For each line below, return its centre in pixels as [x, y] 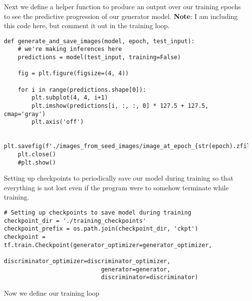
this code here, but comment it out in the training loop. [87, 25]
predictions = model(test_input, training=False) [99, 58]
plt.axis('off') [58, 122]
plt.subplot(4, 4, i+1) [70, 98]
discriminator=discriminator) [150, 277]
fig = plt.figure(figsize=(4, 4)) [73, 74]
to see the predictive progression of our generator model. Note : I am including [121, 16]
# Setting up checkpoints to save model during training [98, 213]
